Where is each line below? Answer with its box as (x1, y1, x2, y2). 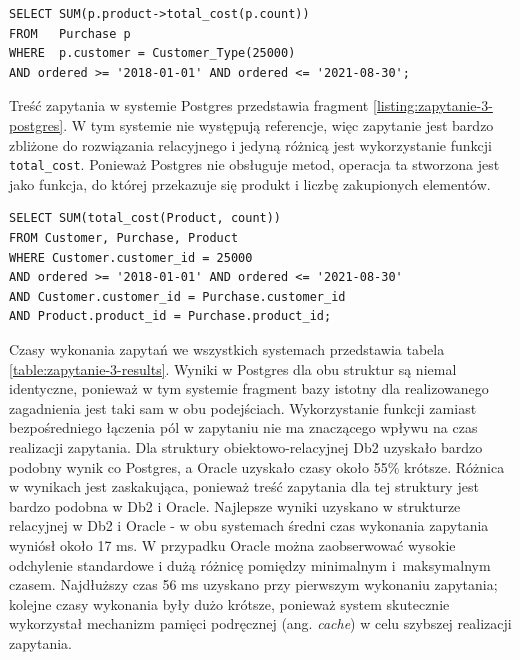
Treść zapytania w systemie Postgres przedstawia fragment (9, 95, 369, 116)
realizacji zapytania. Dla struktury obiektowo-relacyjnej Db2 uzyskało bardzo (9, 436, 483, 457)
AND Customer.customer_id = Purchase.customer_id (9, 289, 346, 304)
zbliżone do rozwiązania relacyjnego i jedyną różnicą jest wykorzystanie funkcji (9, 134, 492, 155)
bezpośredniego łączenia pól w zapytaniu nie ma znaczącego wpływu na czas (9, 417, 478, 438)
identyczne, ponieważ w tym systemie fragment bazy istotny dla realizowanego (9, 378, 489, 399)
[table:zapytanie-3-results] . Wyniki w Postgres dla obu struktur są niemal (9, 358, 457, 379)
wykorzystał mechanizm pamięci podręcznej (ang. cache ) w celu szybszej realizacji (9, 613, 512, 634)
